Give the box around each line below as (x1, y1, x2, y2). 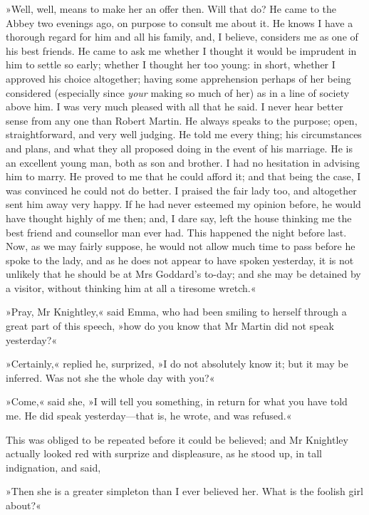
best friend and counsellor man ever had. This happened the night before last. (6, 224, 347, 239)
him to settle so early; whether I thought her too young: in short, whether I (6, 57, 336, 72)
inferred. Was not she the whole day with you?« (6, 370, 215, 385)
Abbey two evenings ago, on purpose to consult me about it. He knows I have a (6, 15, 353, 30)
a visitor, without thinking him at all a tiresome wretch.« (6, 280, 256, 295)
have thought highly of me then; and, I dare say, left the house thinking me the (6, 210, 352, 225)
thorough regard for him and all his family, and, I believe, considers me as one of (6, 29, 358, 44)
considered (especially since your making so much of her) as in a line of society (6, 85, 350, 100)
